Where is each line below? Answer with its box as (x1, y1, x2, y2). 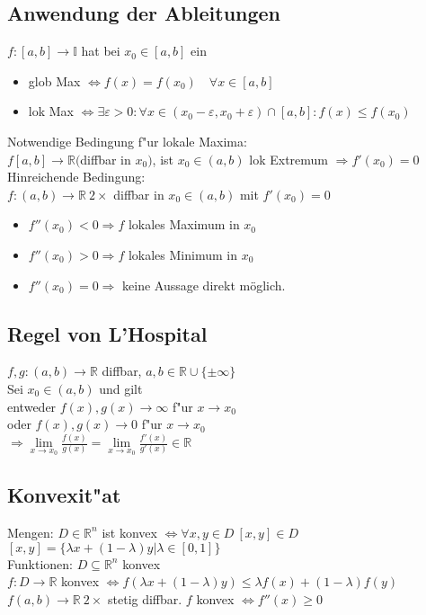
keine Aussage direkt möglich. (122, 275, 286, 294)
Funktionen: (7, 554, 73, 573)
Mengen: (7, 522, 54, 541)
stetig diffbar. (108, 589, 182, 608)
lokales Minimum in (128, 245, 237, 263)
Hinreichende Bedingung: (7, 167, 146, 186)
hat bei (81, 41, 120, 60)
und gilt (99, 379, 143, 397)
